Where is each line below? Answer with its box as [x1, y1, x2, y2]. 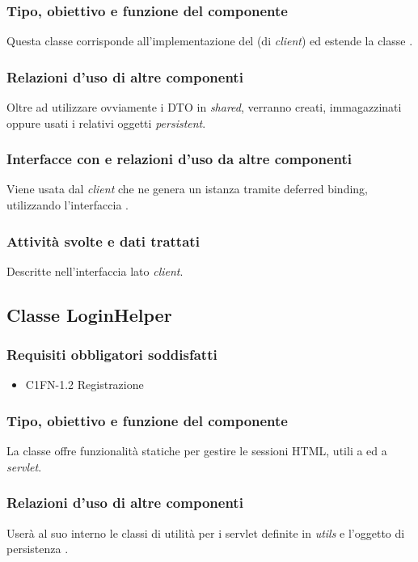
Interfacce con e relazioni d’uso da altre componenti [6, 149, 353, 169]
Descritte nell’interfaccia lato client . [6, 262, 184, 279]
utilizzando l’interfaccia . [6, 196, 129, 213]
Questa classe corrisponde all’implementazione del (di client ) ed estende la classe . [6, 32, 413, 49]
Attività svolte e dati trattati [6, 230, 200, 251]
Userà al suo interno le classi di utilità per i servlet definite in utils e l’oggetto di [6, 524, 405, 541]
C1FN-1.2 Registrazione [25, 376, 144, 393]
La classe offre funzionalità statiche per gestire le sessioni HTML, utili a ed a [6, 442, 387, 459]
